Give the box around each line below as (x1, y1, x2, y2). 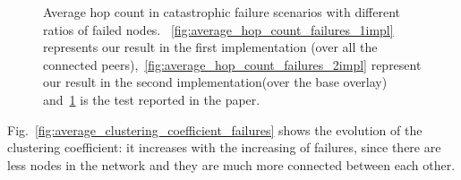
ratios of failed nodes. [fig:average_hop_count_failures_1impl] (43, 20, 394, 39)
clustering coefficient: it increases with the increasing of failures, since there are (7, 138, 441, 157)
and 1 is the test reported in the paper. (43, 90, 260, 108)
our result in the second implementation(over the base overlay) (43, 73, 388, 91)
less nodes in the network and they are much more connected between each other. (7, 155, 456, 174)
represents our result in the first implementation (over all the (43, 38, 378, 56)
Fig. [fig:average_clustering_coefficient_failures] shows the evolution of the (7, 120, 423, 139)
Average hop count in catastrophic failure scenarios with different (43, 3, 401, 21)
